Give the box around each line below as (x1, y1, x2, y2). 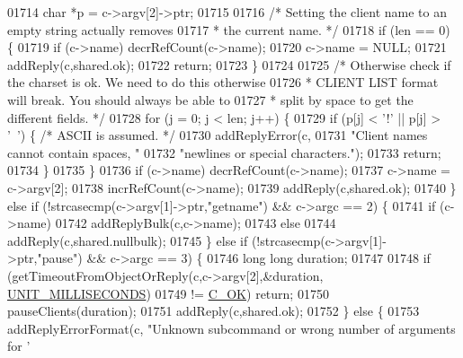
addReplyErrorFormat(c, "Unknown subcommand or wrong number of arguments (7, 319, 456, 337)
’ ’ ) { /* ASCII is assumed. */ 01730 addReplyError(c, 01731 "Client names (7, 126, 428, 144)
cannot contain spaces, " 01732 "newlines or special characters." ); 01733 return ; (7, 143, 441, 162)
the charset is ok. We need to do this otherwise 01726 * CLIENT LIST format (7, 73, 439, 92)
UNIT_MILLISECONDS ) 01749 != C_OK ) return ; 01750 (7, 284, 329, 302)
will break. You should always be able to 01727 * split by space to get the (7, 90, 414, 109)
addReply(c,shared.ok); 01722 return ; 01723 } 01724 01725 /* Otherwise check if (7, 55, 451, 74)
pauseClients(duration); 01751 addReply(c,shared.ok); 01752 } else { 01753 (7, 301, 420, 320)
